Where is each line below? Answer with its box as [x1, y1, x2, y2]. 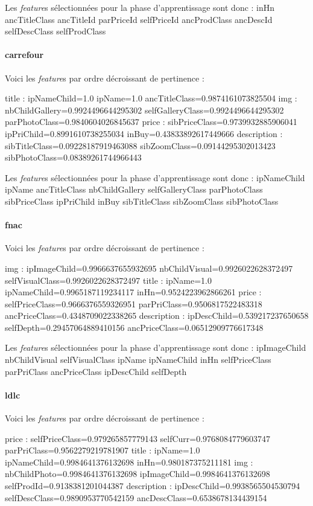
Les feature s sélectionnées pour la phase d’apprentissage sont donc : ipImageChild [5, 341, 306, 354]
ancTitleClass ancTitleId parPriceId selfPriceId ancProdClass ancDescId [5, 13, 273, 25]
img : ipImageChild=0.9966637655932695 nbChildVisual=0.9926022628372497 [5, 261, 293, 274]
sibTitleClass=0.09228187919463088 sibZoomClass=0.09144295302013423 [5, 139, 276, 152]
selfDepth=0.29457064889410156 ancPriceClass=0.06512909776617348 [5, 321, 264, 333]
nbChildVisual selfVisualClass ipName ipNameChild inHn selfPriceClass [5, 353, 271, 366]
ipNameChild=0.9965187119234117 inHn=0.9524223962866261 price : [5, 286, 262, 298]
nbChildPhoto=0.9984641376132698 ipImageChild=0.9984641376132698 [5, 467, 270, 480]
